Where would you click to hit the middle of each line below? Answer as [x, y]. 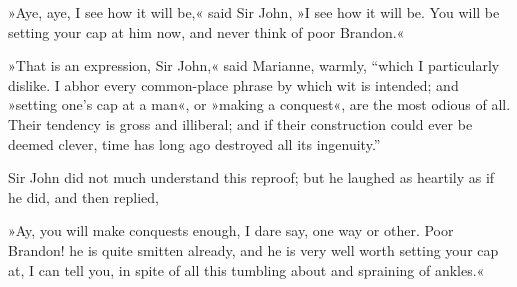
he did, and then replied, [83, 196]
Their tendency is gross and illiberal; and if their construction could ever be [240, 123]
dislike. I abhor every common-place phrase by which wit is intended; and [233, 84]
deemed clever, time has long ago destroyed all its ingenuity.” [194, 143]
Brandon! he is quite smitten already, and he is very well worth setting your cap [253, 249]
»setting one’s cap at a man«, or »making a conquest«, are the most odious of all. [259, 104]
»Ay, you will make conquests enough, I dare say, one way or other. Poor [231, 230]
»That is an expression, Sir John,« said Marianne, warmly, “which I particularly [254, 65]
